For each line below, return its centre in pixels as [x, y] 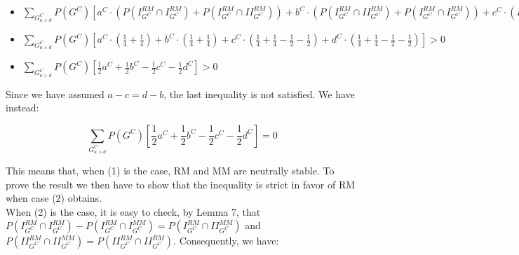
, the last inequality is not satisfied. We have [259, 94]
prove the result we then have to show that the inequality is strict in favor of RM [181, 184]
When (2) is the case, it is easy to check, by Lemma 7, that [133, 211]
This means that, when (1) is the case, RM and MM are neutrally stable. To [170, 171]
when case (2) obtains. [54, 198]
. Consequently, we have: [226, 241]
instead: [22, 108]
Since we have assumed [55, 94]
